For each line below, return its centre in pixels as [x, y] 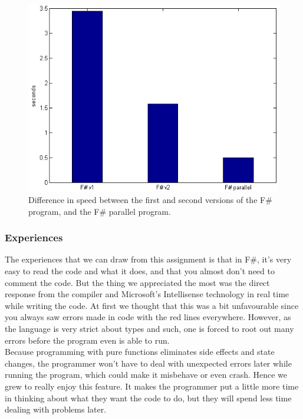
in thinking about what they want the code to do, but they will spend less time [148, 398]
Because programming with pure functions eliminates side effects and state [140, 352]
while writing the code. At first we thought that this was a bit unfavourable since [152, 305]
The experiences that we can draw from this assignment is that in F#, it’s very [148, 259]
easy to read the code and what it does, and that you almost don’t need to [140, 271]
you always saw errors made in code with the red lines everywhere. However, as [148, 317]
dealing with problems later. [56, 409]
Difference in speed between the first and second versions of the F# [150, 200]
